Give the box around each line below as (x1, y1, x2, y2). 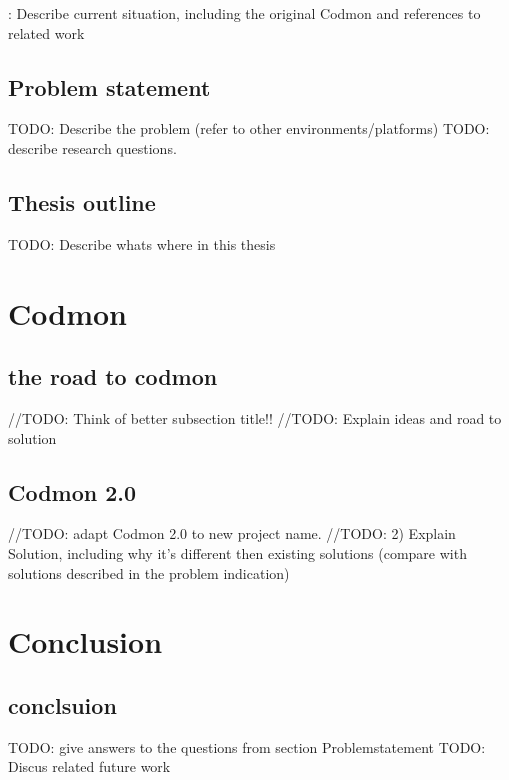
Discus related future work (8, 756, 171, 777)
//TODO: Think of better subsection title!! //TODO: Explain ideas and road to (8, 407, 502, 428)
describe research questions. (8, 137, 177, 158)
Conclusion (8, 621, 163, 662)
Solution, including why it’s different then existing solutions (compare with (8, 542, 467, 563)
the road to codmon (8, 361, 218, 392)
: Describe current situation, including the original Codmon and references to (8, 3, 481, 23)
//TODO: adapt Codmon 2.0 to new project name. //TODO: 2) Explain (8, 523, 456, 544)
